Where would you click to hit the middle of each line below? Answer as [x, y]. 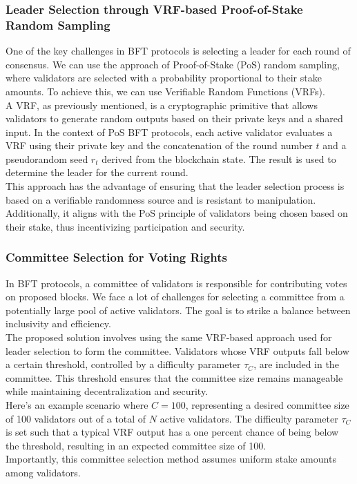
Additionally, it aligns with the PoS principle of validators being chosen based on [177, 213]
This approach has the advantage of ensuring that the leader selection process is [175, 186]
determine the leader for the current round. [97, 172]
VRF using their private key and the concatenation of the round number [159, 145]
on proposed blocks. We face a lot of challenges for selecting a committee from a [175, 297]
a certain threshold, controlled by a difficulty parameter [123, 364]
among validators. [43, 472]
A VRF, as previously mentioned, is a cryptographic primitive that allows [162, 105]
